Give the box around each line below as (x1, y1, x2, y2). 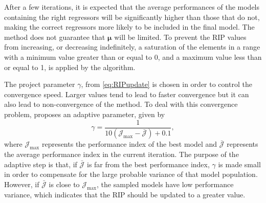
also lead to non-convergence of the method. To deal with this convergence (4, 99, 238, 109)
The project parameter (4, 79, 75, 89)
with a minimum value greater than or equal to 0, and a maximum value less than (4, 51, 262, 62)
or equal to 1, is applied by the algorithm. (4, 61, 136, 72)
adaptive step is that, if (4, 159, 77, 169)
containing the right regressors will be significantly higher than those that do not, (4, 11, 260, 22)
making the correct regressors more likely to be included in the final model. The (4, 21, 255, 32)
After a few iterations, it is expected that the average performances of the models (4, 2, 260, 12)
